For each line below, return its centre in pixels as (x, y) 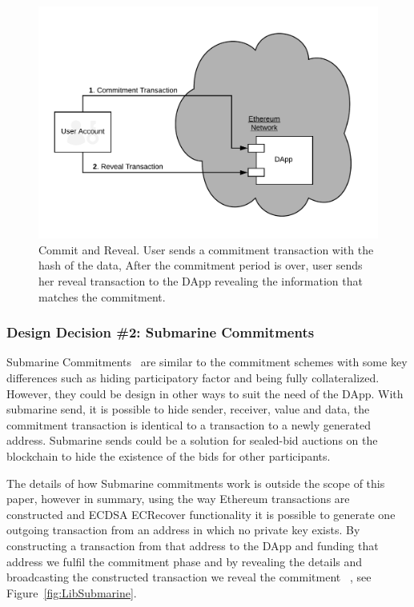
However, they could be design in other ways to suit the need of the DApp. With (205, 393)
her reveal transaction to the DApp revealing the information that (201, 281)
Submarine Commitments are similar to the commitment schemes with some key (207, 362)
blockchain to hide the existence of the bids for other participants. (169, 456)
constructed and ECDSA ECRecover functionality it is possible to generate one (201, 514)
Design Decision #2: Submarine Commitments (161, 332)
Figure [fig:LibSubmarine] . (72, 592)
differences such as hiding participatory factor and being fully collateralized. (193, 378)
